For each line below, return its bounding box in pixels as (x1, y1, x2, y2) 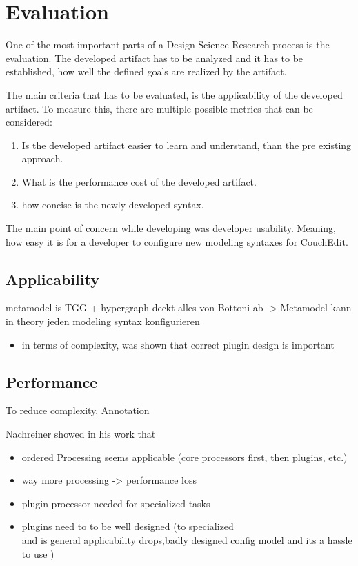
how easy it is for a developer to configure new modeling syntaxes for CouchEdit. (6, 234, 348, 248)
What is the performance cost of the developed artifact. (21, 174, 257, 188)
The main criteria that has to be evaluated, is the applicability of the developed (6, 87, 343, 101)
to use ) (21, 546, 54, 560)
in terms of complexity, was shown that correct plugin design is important (21, 337, 335, 351)
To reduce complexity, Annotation (6, 403, 150, 418)
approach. (21, 151, 63, 166)
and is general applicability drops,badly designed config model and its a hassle (21, 533, 352, 547)
